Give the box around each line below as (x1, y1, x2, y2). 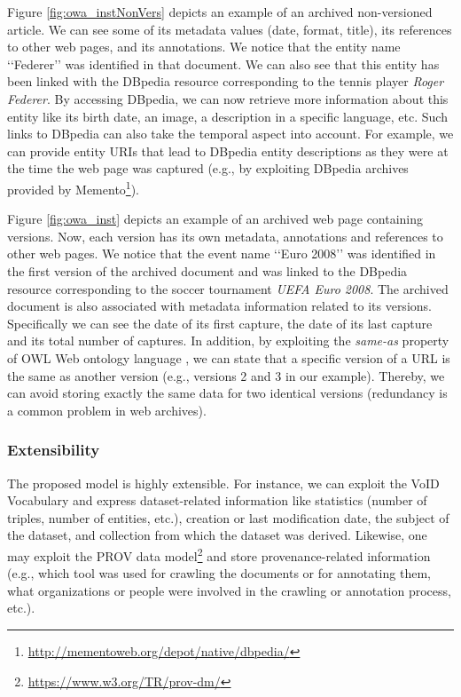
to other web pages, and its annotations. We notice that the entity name (7, 37, 401, 56)
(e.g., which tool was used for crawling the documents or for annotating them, (7, 564, 431, 582)
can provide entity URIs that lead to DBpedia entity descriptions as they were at (7, 141, 449, 160)
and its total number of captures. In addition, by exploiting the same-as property (7, 331, 449, 350)
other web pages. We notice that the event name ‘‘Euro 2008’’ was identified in (7, 244, 436, 263)
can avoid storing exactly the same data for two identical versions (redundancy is (7, 384, 448, 402)
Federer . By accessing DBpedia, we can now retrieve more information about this (7, 89, 449, 107)
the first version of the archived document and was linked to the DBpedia (7, 261, 408, 280)
